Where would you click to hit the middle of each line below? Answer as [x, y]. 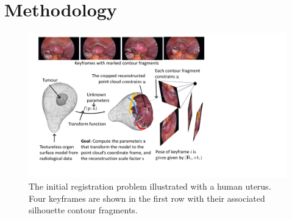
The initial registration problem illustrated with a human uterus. [150, 186]
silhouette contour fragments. [83, 210]
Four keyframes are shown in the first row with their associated [147, 198]
